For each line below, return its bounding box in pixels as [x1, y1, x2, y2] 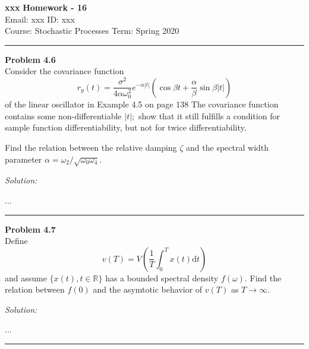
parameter [5, 153, 42, 165]
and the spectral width [186, 141, 269, 153]
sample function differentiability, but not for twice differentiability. [5, 121, 247, 134]
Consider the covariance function [5, 65, 124, 77]
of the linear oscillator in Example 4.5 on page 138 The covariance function [5, 98, 279, 110]
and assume [5, 271, 47, 284]
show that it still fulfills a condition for [138, 109, 280, 122]
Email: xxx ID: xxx [5, 12, 75, 25]
